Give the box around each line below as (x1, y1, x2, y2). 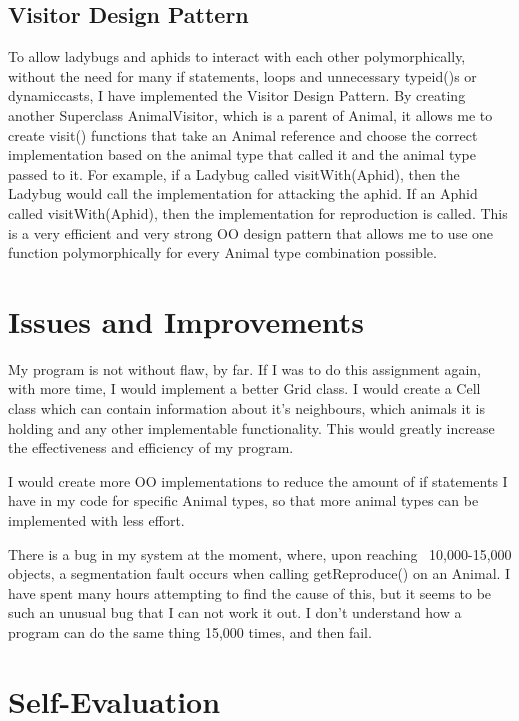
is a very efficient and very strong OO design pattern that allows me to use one (8, 222, 494, 243)
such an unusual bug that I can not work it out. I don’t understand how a (8, 602, 462, 623)
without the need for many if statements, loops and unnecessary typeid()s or (8, 65, 477, 86)
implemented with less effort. (8, 510, 185, 531)
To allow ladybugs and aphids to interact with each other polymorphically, (8, 46, 466, 67)
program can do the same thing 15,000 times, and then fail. (8, 621, 372, 642)
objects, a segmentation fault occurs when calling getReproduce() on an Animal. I (8, 563, 511, 584)
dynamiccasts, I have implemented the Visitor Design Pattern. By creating (8, 85, 466, 106)
